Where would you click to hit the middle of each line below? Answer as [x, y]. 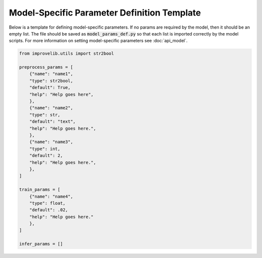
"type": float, [47, 203]
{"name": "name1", [51, 74]
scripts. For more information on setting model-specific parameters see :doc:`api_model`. [98, 41]
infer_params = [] [41, 244]
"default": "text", [53, 122]
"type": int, [45, 149]
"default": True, [50, 88]
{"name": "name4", [51, 196]
